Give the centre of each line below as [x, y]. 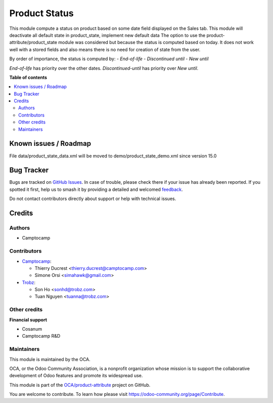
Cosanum [32, 329]
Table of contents [28, 77]
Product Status [41, 13]
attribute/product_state [33, 43]
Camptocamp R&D [41, 336]
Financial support [28, 319]
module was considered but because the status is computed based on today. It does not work [156, 43]
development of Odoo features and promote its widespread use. [76, 376]
